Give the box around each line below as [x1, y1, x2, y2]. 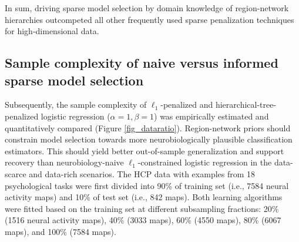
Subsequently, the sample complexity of [5, 98, 147, 111]
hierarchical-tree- [215, 98, 277, 111]
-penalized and [160, 98, 213, 111]
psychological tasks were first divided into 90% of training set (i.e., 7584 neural [5, 179, 289, 191]
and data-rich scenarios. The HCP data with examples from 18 [29, 167, 256, 180]
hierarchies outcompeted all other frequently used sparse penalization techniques [5, 13, 294, 25]
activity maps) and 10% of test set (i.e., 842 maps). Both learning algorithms [5, 191, 283, 203]
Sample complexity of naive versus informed [5, 54, 278, 72]
